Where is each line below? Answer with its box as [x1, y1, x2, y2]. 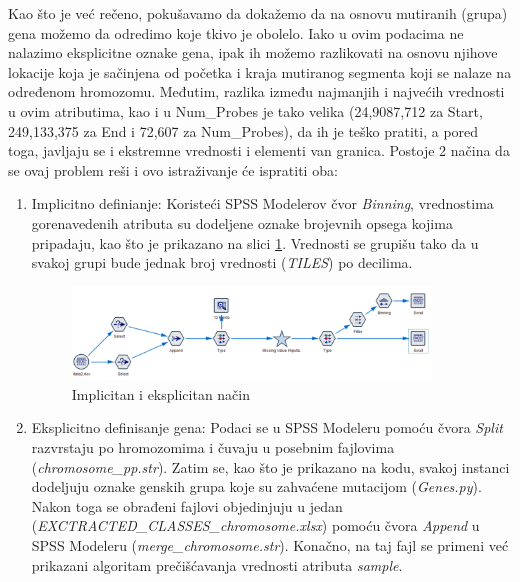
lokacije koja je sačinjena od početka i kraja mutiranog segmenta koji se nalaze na [8, 61, 512, 82]
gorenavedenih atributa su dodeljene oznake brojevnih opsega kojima [31, 212, 453, 233]
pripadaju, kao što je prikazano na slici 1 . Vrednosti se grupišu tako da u [31, 232, 479, 253]
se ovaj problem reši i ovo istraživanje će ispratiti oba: [8, 159, 338, 180]
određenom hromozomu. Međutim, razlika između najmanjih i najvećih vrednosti [8, 81, 505, 102]
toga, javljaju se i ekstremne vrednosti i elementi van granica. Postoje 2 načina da [8, 140, 510, 161]
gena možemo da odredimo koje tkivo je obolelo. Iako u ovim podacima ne [8, 22, 464, 43]
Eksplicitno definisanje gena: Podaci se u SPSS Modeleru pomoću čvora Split [31, 417, 503, 438]
